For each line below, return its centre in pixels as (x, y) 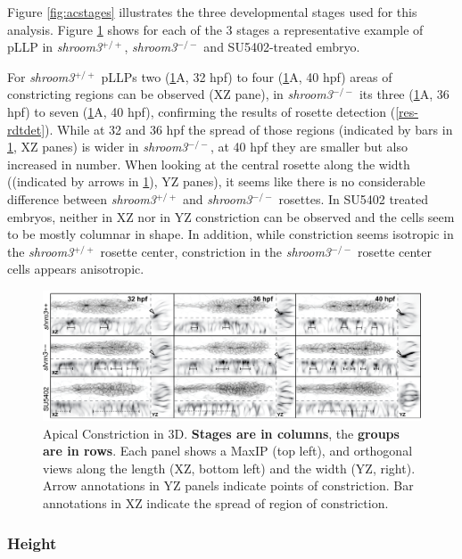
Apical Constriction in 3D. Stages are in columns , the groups (221, 433)
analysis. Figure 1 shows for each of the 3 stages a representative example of (215, 29)
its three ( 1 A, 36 (404, 94)
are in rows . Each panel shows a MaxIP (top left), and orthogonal (228, 451)
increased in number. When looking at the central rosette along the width (209, 164)
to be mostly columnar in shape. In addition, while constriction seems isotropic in (231, 234)
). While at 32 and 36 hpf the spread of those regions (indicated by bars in (249, 129)
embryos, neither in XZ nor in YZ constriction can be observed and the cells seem (231, 216)
